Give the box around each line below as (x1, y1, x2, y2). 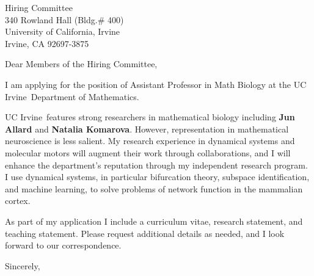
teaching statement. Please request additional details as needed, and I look (5, 227, 285, 239)
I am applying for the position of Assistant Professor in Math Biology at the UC (5, 78, 307, 90)
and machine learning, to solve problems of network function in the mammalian (5, 182, 303, 195)
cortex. (5, 194, 31, 207)
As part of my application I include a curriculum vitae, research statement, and (5, 214, 303, 227)
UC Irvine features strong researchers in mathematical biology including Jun (5, 111, 295, 123)
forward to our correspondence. (5, 239, 122, 252)
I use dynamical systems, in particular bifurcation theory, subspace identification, (5, 170, 310, 183)
